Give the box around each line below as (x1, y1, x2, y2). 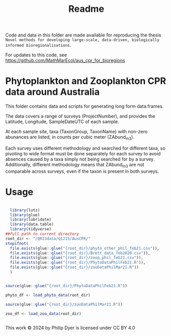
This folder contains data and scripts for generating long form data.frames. (5, 103, 164, 109)
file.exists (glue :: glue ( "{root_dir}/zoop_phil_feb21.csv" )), (10, 255, 144, 261)
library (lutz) (10, 207, 40, 213)
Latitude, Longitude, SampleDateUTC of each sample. (5, 118, 119, 125)
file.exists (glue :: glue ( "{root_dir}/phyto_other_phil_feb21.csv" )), (10, 246, 160, 251)
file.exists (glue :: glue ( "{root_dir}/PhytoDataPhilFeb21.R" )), (10, 260, 146, 265)
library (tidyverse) (10, 227, 52, 232)
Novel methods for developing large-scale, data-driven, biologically (5, 37, 160, 43)
